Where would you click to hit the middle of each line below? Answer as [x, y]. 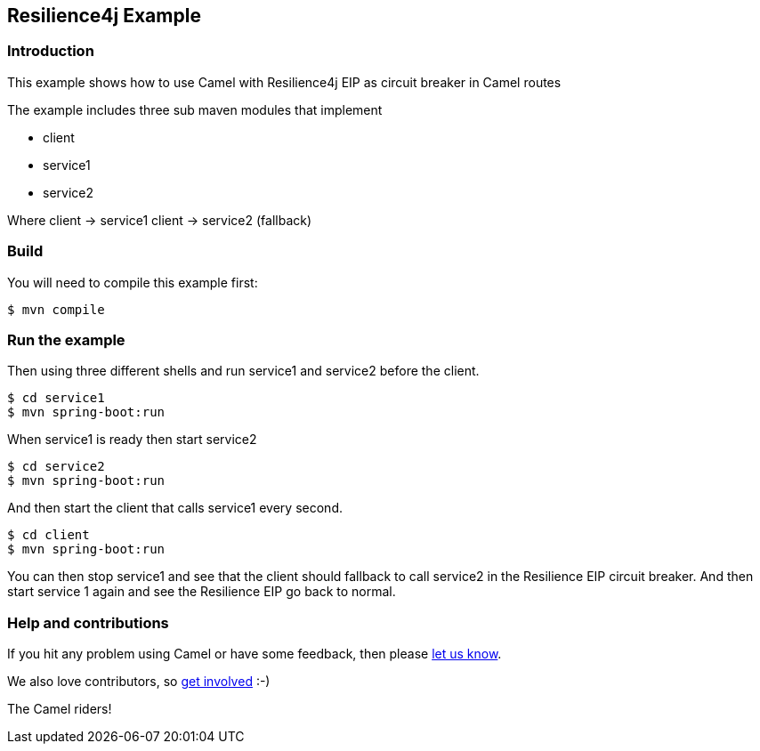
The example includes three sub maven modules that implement [195, 109]
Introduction [51, 51]
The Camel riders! [60, 709]
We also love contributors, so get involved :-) [139, 682]
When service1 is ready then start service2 [132, 440]
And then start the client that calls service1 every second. [175, 508]
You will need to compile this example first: [133, 282]
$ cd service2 [56, 467]
